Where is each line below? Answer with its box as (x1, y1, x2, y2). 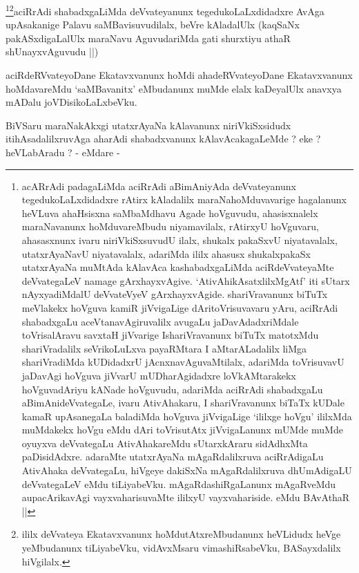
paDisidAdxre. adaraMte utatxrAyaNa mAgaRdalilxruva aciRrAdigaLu (21, 449, 324, 464)
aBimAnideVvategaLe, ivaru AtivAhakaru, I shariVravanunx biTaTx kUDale (21, 395, 345, 410)
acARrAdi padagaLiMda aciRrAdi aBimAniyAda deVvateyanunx (21, 178, 296, 193)
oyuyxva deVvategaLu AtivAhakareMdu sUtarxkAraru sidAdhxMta (21, 435, 308, 450)
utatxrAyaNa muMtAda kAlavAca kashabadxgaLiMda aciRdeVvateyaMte (21, 260, 334, 274)
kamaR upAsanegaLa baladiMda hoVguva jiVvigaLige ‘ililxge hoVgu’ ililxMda (21, 408, 352, 423)
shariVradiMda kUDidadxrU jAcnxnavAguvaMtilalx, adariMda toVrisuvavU (21, 355, 345, 369)
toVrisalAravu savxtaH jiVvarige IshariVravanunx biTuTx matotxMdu (21, 328, 319, 342)
